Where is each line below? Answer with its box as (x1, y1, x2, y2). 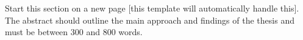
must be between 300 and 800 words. (5, 25, 143, 38)
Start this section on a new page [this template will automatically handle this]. (5, 2, 299, 14)
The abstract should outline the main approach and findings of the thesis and (5, 13, 294, 26)
